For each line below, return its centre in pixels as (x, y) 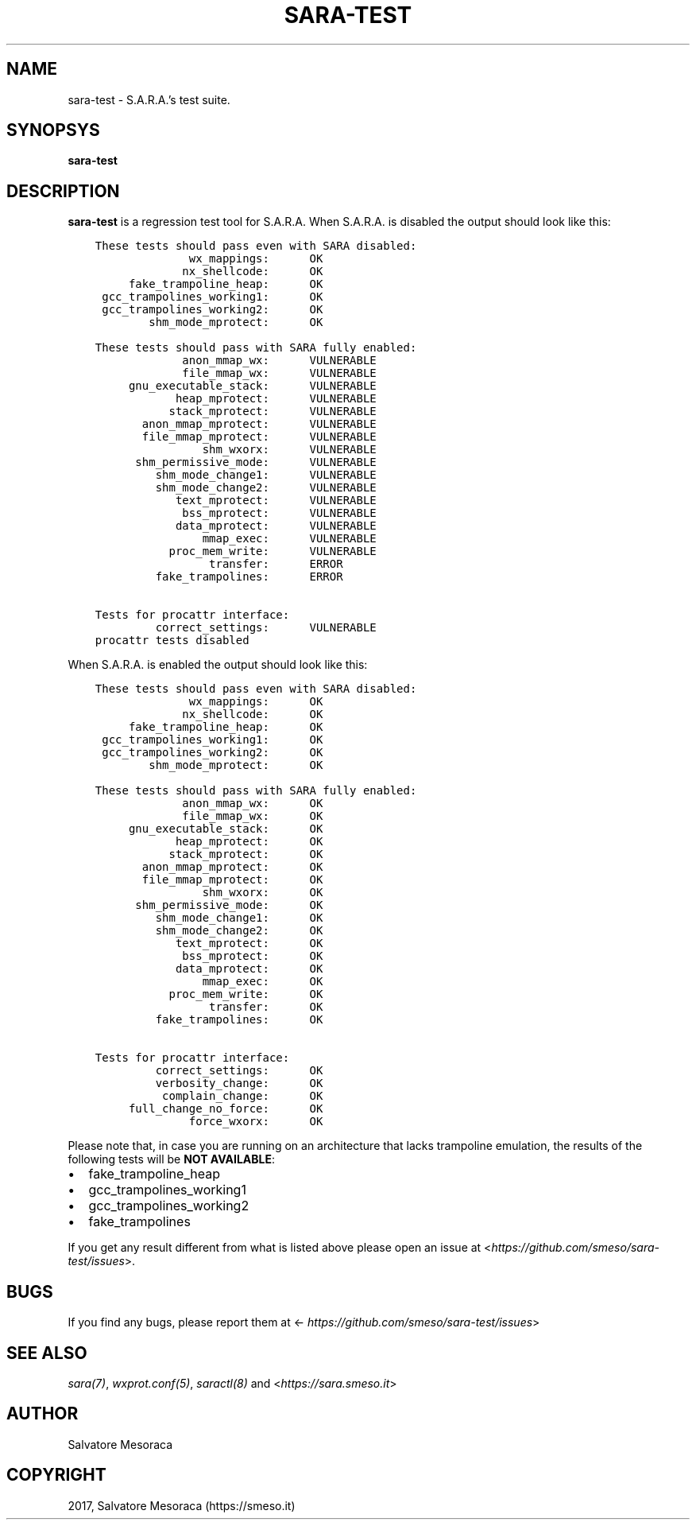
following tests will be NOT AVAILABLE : (171, 1159)
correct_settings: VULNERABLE (266, 628)
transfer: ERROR (276, 564)
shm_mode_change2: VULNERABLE (266, 488)
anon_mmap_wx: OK (253, 804)
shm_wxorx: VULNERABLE (289, 450)
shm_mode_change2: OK (239, 931)
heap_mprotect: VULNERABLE (276, 399)
